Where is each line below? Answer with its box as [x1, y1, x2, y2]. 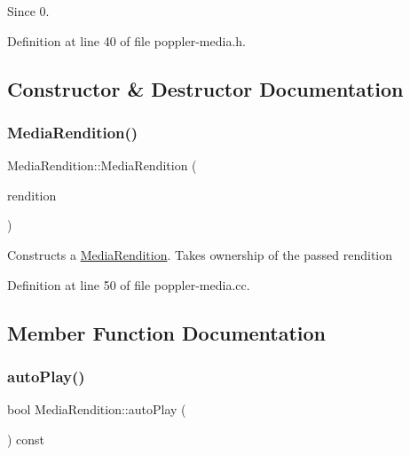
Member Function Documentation [7, 318, 327, 346]
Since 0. [7, 2, 50, 20]
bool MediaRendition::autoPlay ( [7, 400, 186, 419]
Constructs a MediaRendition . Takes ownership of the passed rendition [7, 245, 393, 263]
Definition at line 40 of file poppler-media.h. [7, 31, 246, 50]
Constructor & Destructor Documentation [7, 75, 404, 102]
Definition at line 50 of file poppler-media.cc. [7, 275, 250, 294]
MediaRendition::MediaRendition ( [7, 156, 197, 175]
